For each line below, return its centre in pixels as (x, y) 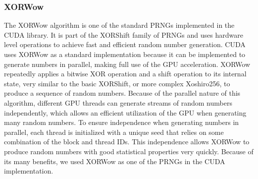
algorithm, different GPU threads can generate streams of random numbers (118, 102)
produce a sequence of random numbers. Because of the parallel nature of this (122, 93)
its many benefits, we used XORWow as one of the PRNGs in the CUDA (115, 161)
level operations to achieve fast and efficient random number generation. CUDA (125, 44)
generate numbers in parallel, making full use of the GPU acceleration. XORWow (127, 64)
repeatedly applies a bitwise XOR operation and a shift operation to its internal (125, 74)
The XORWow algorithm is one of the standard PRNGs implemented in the (119, 25)
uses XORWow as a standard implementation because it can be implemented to (125, 54)
